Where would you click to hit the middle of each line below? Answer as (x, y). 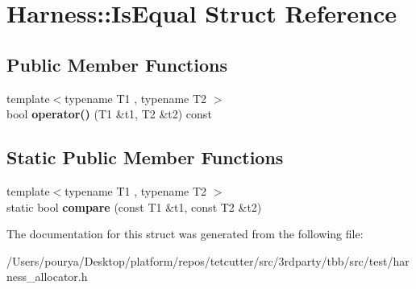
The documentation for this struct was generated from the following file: (185, 234)
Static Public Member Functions (145, 157)
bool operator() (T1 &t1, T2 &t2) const (109, 114)
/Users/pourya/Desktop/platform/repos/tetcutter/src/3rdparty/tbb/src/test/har (208, 260)
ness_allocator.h (47, 277)
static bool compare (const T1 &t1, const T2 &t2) (134, 206)
